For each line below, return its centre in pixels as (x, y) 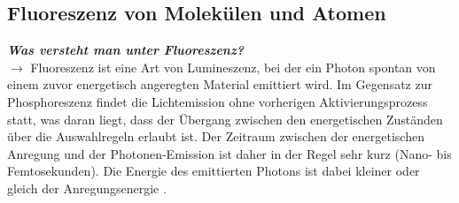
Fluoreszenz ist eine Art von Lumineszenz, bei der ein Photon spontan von (233, 67)
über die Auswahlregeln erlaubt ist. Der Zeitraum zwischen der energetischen (216, 136)
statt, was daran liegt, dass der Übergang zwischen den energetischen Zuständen (225, 119)
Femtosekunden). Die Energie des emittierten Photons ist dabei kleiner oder (214, 171)
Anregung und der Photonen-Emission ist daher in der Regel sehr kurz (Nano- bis (229, 153)
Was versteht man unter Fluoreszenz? (126, 50)
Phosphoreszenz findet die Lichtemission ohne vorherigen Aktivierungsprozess (218, 101)
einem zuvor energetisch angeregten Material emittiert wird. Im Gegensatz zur (220, 84)
